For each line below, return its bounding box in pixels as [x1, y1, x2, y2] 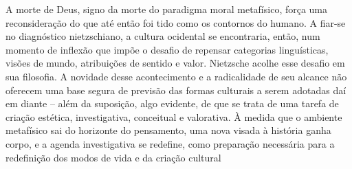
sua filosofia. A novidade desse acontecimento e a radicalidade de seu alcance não [5, 69, 347, 83]
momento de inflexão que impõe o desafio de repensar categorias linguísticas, [5, 42, 329, 56]
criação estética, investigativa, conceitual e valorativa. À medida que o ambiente [5, 109, 342, 124]
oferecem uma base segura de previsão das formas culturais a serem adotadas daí [5, 82, 346, 97]
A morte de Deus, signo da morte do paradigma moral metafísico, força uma [5, 2, 328, 16]
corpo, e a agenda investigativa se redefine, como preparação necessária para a [5, 136, 335, 150]
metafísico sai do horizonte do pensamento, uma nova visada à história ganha [5, 123, 331, 137]
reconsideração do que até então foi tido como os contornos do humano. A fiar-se [5, 15, 346, 30]
